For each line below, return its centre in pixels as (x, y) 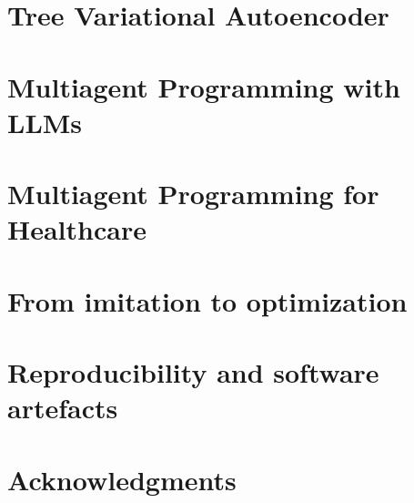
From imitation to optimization (207, 300)
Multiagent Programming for (193, 194)
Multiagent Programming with (204, 86)
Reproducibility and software (193, 372)
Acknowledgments (122, 479)
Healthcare (77, 229)
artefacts (63, 408)
